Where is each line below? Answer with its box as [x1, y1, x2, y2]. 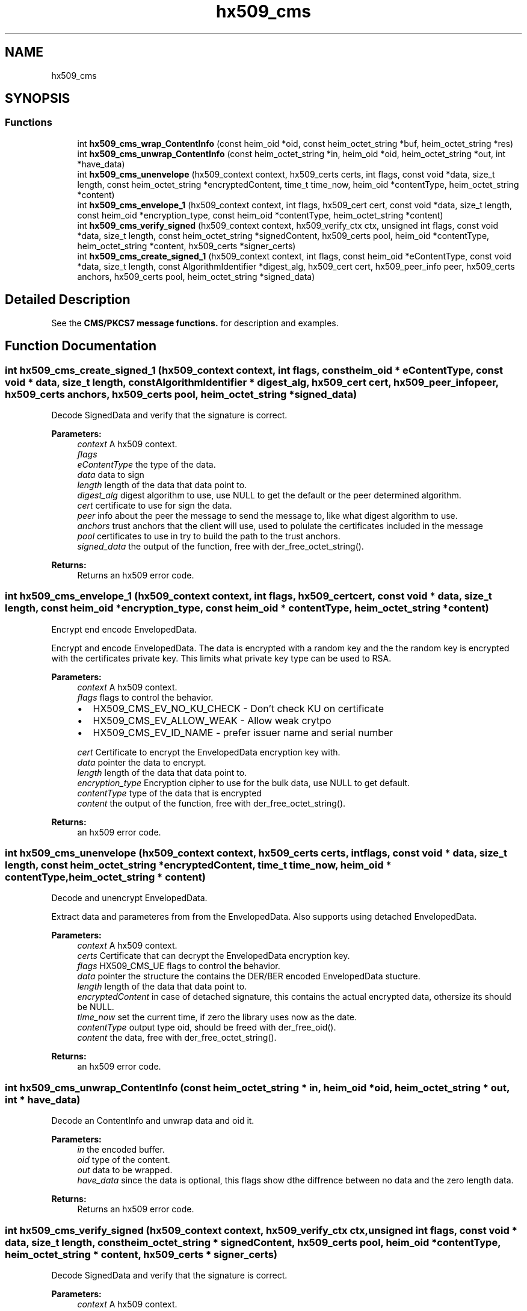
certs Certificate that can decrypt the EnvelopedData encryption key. [77, 950, 350, 961]
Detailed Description [5, 292, 131, 308]
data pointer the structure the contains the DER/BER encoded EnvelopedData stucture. [77, 971, 421, 982]
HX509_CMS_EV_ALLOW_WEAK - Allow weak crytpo [93, 714, 331, 727]
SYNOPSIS [5, 91, 70, 107]
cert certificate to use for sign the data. [77, 500, 232, 510]
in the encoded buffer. [77, 1144, 165, 1155]
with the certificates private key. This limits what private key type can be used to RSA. [51, 652, 392, 663]
